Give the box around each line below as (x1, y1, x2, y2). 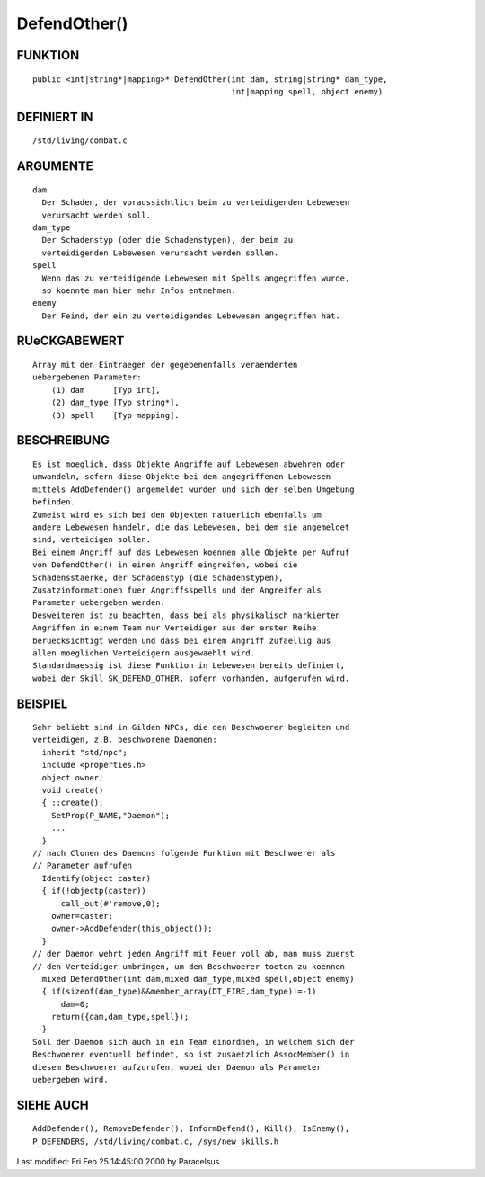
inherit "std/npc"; (41, 747, 128, 757)
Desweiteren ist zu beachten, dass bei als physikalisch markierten (32, 610, 340, 620)
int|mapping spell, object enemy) (231, 86, 384, 96)
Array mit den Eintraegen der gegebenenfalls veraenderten (32, 360, 298, 370)
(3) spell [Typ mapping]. (50, 410, 180, 420)
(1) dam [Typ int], (50, 385, 161, 395)
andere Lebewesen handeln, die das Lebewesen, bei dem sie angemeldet (32, 522, 350, 532)
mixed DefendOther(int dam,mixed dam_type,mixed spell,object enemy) (41, 974, 355, 984)
